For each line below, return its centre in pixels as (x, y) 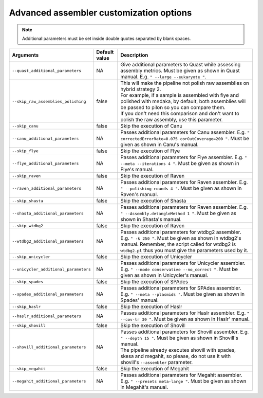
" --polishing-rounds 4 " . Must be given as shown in (181, 188)
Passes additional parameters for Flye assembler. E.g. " (184, 157)
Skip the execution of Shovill (153, 326)
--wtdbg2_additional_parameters (48, 241)
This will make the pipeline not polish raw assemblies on (185, 83)
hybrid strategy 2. (141, 89)
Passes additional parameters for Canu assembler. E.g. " (185, 132)
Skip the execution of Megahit (155, 369)
